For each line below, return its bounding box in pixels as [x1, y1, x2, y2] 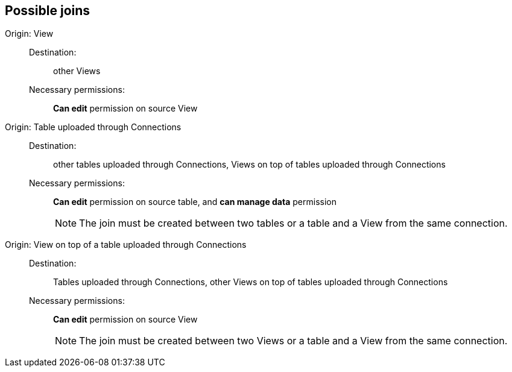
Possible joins [5, 3, 90, 18]
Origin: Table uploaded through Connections [5, 122, 182, 133]
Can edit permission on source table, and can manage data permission [53, 197, 337, 207]
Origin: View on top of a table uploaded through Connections [5, 239, 247, 250]
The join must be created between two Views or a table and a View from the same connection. [79, 335, 508, 347]
